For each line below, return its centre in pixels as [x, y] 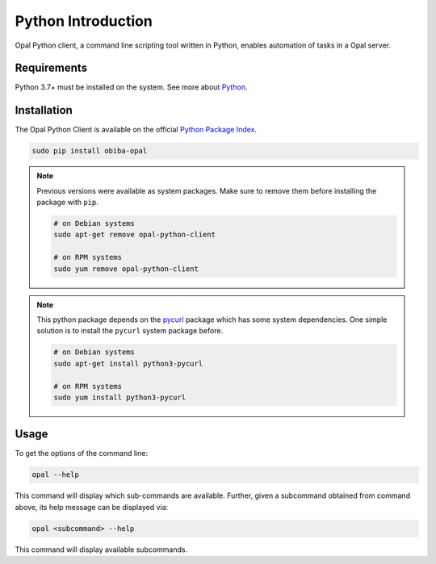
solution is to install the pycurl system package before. [130, 331]
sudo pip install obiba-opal [90, 151]
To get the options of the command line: [82, 453]
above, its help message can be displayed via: [92, 507]
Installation [44, 110]
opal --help [56, 475]
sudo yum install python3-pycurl [119, 397]
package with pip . [67, 203]
